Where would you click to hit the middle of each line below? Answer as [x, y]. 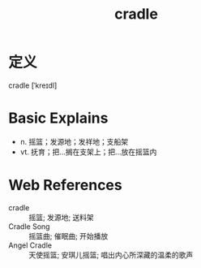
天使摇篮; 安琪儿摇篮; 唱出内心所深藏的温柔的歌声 [111, 255]
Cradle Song [29, 226]
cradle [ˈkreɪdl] [33, 85]
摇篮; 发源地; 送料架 [62, 217]
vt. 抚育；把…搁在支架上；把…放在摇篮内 [88, 152]
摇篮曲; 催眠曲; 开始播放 [68, 236]
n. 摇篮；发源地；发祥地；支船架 [74, 141]
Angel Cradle [30, 245]
